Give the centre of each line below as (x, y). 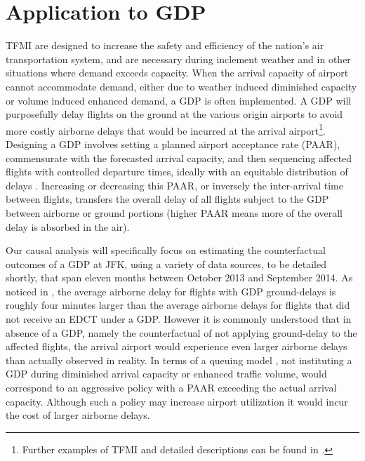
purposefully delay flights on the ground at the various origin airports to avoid (174, 114)
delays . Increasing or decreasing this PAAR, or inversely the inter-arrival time (174, 185)
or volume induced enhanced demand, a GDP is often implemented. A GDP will (179, 100)
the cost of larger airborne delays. (78, 415)
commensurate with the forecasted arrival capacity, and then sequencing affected (179, 158)
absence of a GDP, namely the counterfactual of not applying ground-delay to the (181, 332)
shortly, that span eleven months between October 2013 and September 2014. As (179, 278)
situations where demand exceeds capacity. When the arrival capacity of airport (177, 73)
